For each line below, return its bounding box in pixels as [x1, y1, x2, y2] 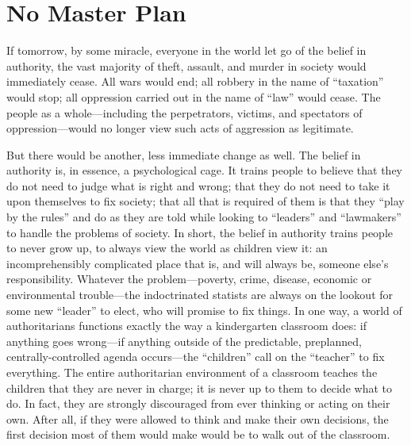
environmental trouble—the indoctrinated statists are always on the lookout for [6, 286, 394, 303]
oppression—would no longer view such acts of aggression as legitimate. [6, 120, 354, 136]
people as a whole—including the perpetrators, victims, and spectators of [6, 104, 363, 121]
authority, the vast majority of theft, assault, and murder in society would [6, 57, 367, 74]
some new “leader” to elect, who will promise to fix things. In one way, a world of [6, 301, 402, 318]
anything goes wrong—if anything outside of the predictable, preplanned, [6, 332, 362, 349]
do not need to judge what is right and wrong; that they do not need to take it [6, 177, 390, 194]
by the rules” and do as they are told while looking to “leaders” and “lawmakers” [6, 209, 401, 225]
